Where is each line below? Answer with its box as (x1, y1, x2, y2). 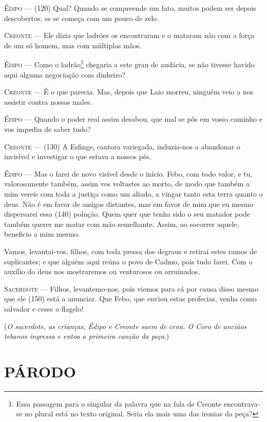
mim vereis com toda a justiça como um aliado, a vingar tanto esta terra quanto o (4, 188, 263, 199)
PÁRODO (4, 360, 77, 381)
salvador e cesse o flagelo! (4, 303, 84, 314)
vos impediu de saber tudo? (4, 124, 91, 134)
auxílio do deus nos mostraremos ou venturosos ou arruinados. (4, 266, 200, 277)
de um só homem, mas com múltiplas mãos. (4, 40, 142, 50)
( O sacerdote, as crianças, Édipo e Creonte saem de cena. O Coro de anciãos (4, 320, 247, 331)
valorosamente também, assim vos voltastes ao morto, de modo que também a (4, 178, 250, 189)
